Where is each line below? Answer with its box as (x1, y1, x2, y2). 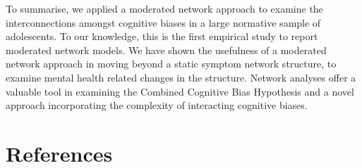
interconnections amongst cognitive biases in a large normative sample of (6, 15, 321, 30)
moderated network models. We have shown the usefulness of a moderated (6, 42, 327, 57)
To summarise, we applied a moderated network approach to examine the (6, 1, 323, 15)
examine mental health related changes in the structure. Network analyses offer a (6, 70, 356, 84)
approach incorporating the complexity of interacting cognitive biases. (6, 98, 308, 112)
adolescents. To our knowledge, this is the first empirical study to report (6, 29, 318, 44)
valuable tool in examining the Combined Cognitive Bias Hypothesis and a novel (6, 84, 354, 98)
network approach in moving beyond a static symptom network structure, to (6, 56, 337, 71)
